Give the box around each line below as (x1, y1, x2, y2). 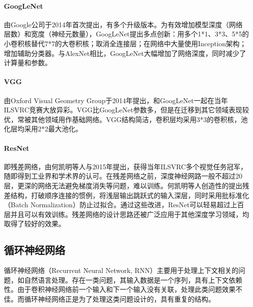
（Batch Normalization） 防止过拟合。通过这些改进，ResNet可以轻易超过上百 (4, 199, 244, 210)
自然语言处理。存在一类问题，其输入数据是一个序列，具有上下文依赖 (24, 274, 242, 285)
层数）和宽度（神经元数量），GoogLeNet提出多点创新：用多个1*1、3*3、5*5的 (4, 29, 249, 39)
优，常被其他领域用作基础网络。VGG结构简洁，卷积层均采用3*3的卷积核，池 (4, 114, 248, 124)
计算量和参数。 (4, 57, 52, 68)
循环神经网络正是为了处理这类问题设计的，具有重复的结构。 (24, 293, 215, 304)
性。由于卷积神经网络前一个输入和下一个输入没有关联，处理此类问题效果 (4, 284, 235, 294)
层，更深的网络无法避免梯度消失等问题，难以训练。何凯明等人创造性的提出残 (4, 180, 249, 190)
